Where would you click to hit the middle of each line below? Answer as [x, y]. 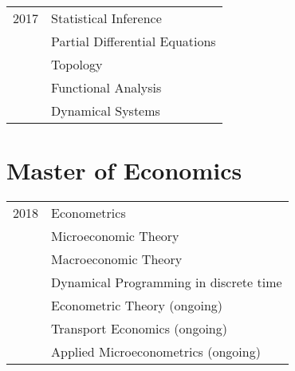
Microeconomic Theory [115, 236]
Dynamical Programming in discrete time [167, 282]
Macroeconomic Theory [117, 259]
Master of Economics [124, 170]
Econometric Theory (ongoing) [137, 306]
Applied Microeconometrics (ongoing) [156, 352]
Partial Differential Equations [134, 41]
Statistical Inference [106, 18]
